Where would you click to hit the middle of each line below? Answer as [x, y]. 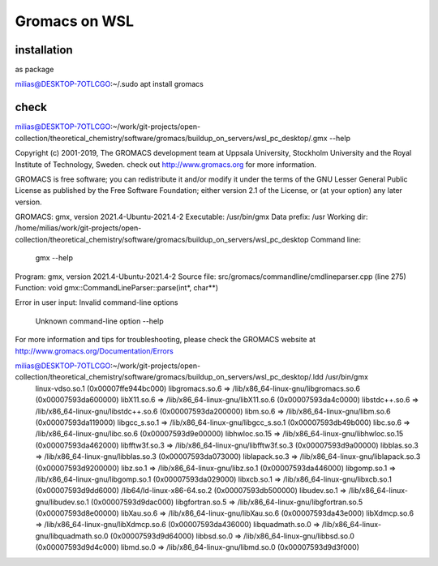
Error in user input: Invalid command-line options [97, 302]
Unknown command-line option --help [99, 321]
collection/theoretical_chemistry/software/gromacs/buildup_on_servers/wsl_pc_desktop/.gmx [171, 138]
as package [34, 70]
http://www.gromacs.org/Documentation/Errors [94, 351]
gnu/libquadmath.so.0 [72, 536]
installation [44, 50]
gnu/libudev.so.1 [62, 502]
